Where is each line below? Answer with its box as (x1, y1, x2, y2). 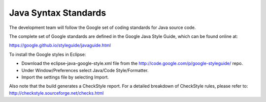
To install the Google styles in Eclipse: (9, 51, 86, 57)
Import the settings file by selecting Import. (21, 74, 109, 80)
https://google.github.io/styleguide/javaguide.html (9, 42, 111, 49)
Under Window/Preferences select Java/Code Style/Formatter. (21, 67, 149, 73)
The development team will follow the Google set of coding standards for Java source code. (9, 25, 196, 30)
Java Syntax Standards (9, 7, 106, 18)
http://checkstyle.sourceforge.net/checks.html (9, 90, 104, 96)
